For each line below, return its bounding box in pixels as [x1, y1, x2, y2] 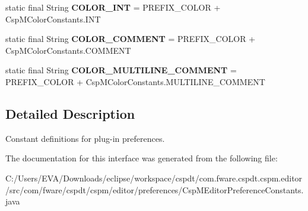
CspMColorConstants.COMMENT [5, 44, 131, 56]
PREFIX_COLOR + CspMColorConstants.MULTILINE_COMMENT [5, 75, 265, 87]
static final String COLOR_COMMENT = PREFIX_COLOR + [5, 33, 256, 45]
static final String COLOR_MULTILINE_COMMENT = [5, 64, 237, 76]
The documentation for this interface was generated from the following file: [5, 152, 278, 164]
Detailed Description [5, 104, 135, 122]
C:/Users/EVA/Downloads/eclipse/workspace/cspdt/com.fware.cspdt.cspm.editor [5, 171, 303, 184]
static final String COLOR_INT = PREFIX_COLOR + [5, 1, 221, 13]
